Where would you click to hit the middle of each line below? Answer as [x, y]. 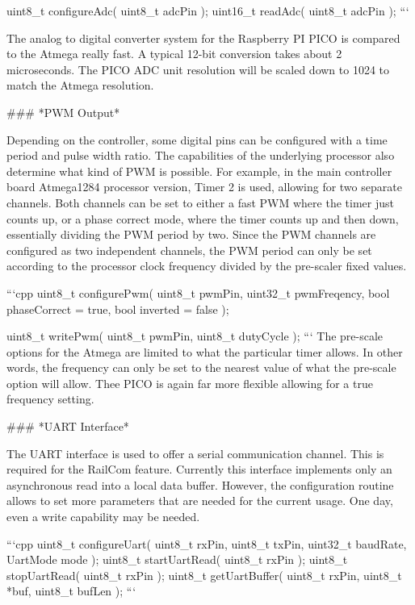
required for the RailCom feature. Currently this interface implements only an [199, 469]
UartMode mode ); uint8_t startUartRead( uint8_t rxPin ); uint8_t [177, 559]
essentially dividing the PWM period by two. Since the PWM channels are [191, 234]
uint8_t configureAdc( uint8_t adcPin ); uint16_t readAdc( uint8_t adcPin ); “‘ [208, 10]
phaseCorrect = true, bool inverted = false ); [118, 309]
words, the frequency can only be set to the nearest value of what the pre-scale [201, 367]
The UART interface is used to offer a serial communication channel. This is [195, 453]
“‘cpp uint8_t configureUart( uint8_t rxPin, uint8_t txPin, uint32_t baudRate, [207, 543]
